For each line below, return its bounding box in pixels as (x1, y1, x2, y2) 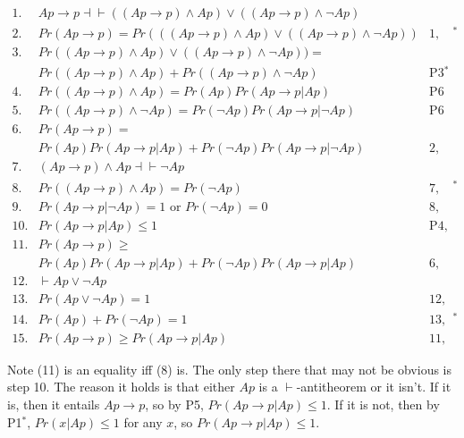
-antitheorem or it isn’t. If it (296, 377, 451, 396)
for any (123, 412, 163, 431)
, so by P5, (145, 395, 204, 414)
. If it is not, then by (326, 395, 440, 414)
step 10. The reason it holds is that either (7, 377, 235, 396)
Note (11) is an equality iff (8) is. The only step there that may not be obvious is (7, 359, 451, 378)
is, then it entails (7, 395, 100, 414)
